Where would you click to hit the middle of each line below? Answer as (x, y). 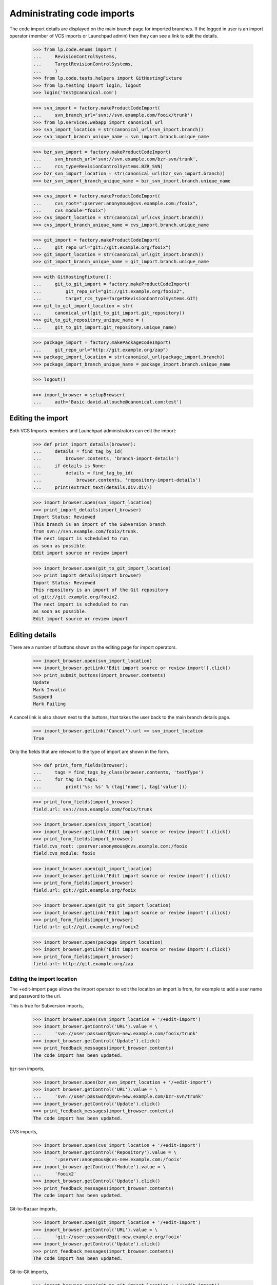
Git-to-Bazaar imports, (33, 1209)
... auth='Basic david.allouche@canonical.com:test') (107, 402)
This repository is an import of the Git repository (101, 590)
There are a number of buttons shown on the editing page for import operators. (93, 647)
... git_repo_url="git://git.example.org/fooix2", (109, 291)
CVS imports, (24, 1131)
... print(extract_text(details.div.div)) (93, 487)
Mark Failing (50, 704)
